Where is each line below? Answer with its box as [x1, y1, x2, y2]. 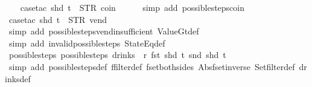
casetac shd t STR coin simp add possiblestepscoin [20, 1, 244, 13]
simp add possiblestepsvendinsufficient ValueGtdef [8, 25, 199, 37]
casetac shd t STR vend [8, 13, 107, 25]
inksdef [5, 72, 31, 85]
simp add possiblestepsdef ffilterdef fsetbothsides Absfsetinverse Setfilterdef [8, 60, 295, 72]
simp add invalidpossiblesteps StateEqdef [8, 36, 165, 49]
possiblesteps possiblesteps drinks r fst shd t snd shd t [8, 48, 226, 61]
